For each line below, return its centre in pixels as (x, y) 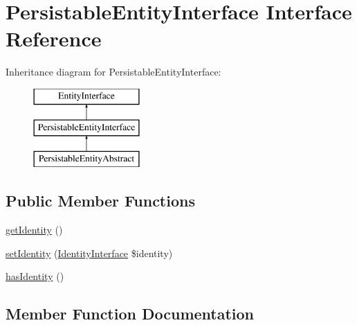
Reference (54, 38)
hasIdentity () (35, 276)
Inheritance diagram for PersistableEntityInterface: (113, 72)
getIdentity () (34, 230)
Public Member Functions (100, 201)
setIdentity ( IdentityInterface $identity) (89, 253)
